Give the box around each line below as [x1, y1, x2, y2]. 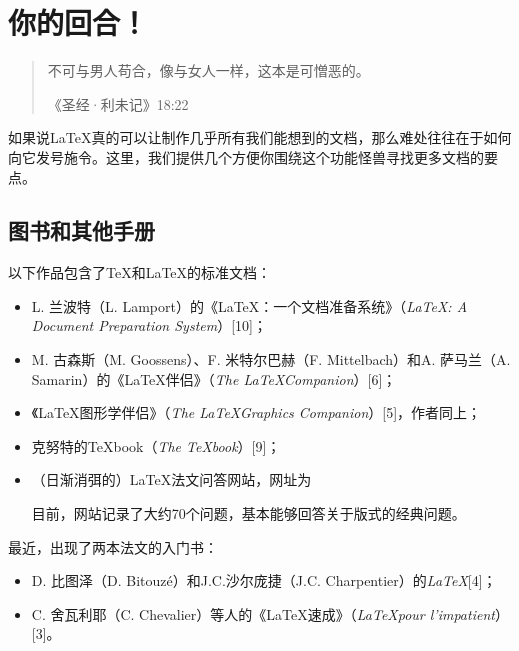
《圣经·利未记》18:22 [47, 93, 189, 114]
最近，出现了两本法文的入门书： [8, 536, 218, 557]
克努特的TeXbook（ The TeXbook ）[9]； [31, 435, 281, 456]
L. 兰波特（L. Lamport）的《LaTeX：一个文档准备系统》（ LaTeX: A [31, 295, 468, 316]
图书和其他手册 [8, 215, 155, 246]
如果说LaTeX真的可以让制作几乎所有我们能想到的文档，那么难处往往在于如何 [8, 127, 512, 148]
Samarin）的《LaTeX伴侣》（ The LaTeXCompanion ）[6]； [31, 368, 397, 389]
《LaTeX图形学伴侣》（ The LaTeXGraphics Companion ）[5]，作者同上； [31, 402, 482, 423]
